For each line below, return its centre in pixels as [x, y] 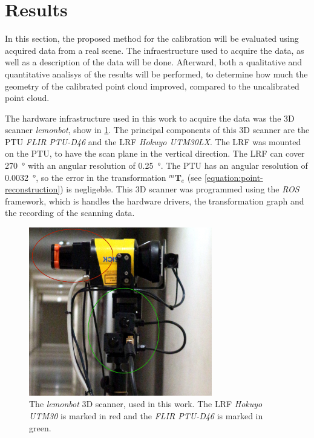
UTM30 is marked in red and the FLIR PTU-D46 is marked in [146, 416]
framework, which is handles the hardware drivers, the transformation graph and [155, 201]
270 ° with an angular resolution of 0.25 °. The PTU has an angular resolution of [156, 165]
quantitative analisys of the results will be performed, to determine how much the [156, 74]
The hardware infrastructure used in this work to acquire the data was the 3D [150, 118]
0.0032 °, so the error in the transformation [86, 177]
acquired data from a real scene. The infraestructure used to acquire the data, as [155, 50]
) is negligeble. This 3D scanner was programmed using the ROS [180, 189]
